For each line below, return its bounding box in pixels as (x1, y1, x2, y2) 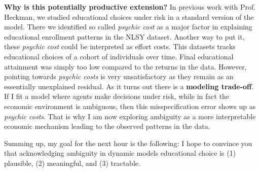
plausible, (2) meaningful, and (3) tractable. (4, 157, 140, 168)
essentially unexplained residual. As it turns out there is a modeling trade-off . (4, 81, 254, 91)
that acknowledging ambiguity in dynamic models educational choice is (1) (4, 148, 236, 158)
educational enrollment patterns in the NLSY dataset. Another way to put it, (4, 31, 245, 42)
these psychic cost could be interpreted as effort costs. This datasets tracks (4, 41, 236, 52)
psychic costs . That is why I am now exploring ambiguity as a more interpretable (4, 111, 256, 121)
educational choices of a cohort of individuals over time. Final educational (4, 51, 234, 61)
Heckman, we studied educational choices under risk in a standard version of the (4, 11, 254, 22)
